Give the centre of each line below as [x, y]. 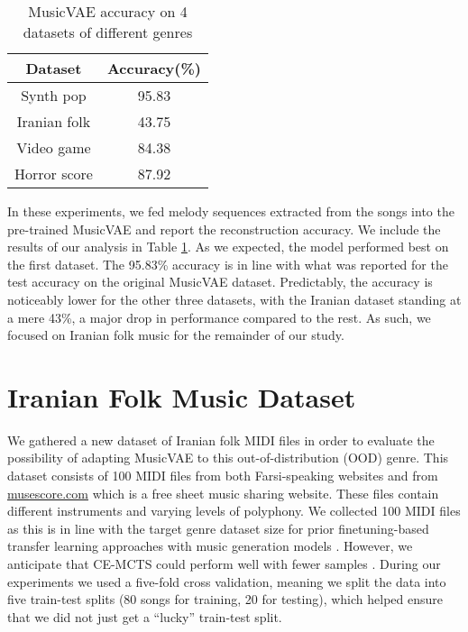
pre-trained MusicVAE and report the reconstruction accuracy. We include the [224, 229]
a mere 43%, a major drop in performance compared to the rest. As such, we [219, 317]
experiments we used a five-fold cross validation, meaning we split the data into [227, 581]
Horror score [54, 174]
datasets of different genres [108, 32]
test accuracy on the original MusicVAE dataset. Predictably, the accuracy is [220, 282]
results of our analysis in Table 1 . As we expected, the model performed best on [228, 247]
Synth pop [54, 95]
